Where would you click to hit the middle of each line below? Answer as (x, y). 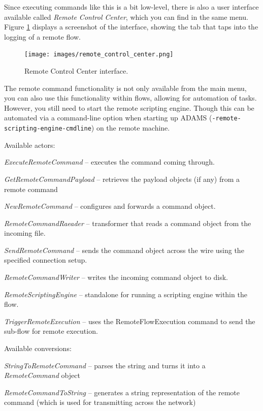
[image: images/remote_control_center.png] (99, 55)
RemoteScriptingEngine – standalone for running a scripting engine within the (126, 294)
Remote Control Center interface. (76, 71)
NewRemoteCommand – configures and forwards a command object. (110, 206)
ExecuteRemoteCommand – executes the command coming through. (109, 162)
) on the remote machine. (130, 128)
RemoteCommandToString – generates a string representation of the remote (122, 392)
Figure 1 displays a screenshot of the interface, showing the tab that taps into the (131, 27)
